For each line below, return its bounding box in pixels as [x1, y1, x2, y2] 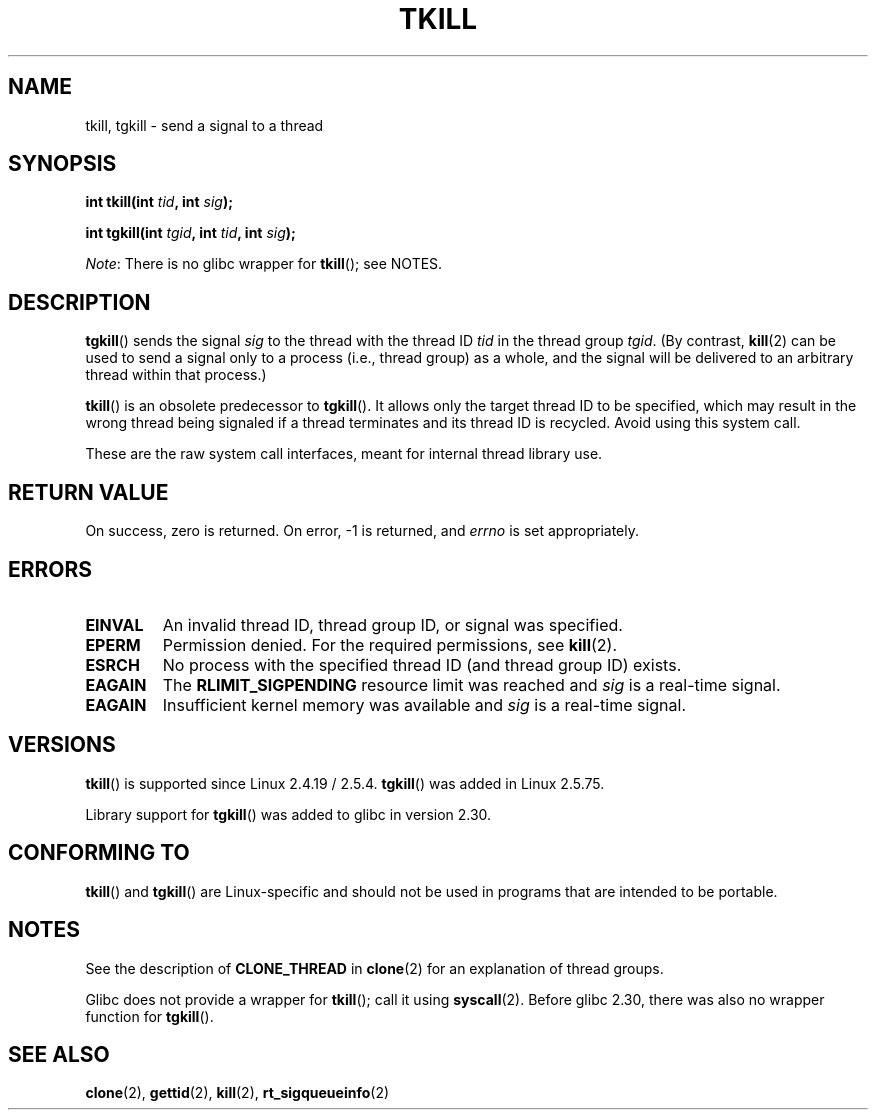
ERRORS [8, 556, 93, 582]
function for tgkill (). [85, 1007, 214, 1025]
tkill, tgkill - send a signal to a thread [85, 116, 324, 134]
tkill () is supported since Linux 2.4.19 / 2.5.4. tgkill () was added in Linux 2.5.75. [85, 774, 605, 792]
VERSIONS [8, 732, 116, 758]
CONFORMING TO [8, 840, 190, 866]
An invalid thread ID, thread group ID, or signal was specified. [162, 614, 623, 635]
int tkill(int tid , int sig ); [85, 193, 234, 211]
